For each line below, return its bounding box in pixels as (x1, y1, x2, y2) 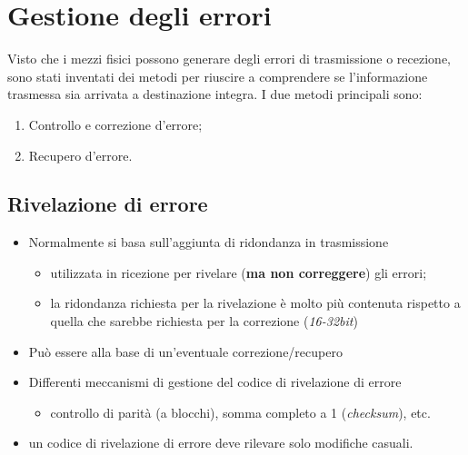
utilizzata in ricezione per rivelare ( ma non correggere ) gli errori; (50, 262, 427, 282)
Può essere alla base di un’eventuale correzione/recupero (28, 341, 343, 361)
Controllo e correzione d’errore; (28, 114, 203, 134)
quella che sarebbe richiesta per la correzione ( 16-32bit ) (50, 312, 358, 331)
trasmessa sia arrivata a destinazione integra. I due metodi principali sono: (7, 84, 423, 104)
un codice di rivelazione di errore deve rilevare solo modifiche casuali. (28, 433, 413, 452)
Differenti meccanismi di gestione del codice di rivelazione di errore (28, 372, 402, 391)
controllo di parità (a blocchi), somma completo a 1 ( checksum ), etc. (50, 402, 431, 421)
